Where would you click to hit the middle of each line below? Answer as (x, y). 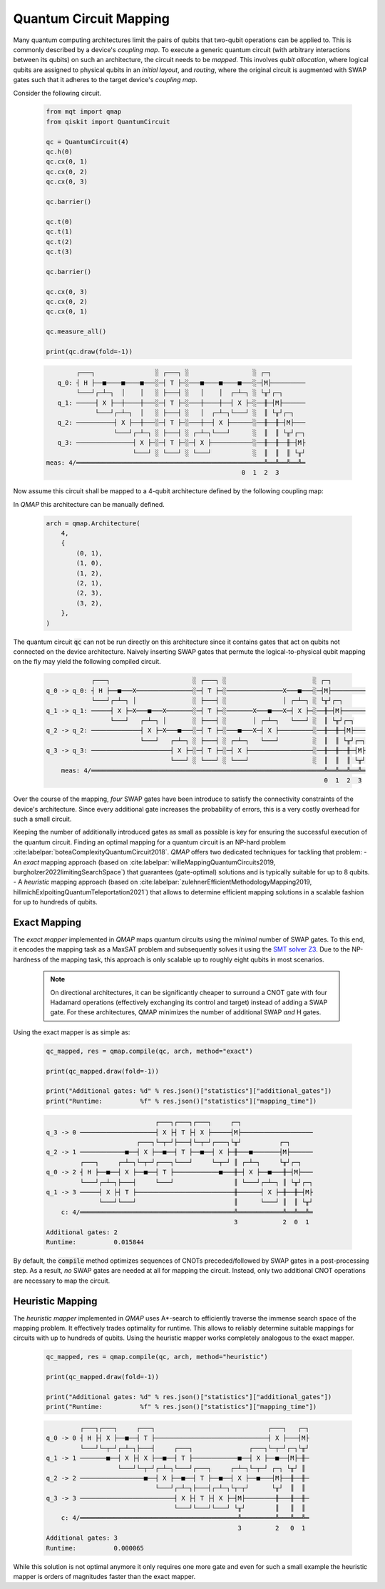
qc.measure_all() (76, 332)
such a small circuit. (42, 819)
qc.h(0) (59, 152)
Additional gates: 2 (82, 1232)
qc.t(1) (59, 232)
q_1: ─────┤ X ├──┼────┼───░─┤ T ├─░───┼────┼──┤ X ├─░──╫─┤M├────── (181, 403)
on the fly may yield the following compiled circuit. (87, 662)
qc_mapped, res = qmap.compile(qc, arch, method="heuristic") (157, 1357)
